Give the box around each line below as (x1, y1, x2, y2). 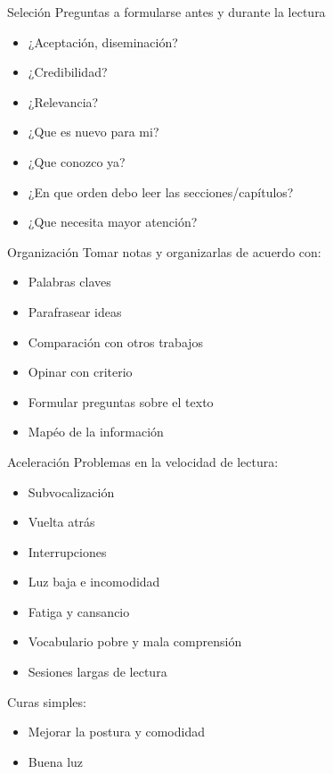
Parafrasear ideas (28, 302, 122, 320)
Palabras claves (28, 272, 111, 291)
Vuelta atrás (28, 512, 95, 531)
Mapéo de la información (28, 422, 164, 441)
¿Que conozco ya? (28, 152, 126, 171)
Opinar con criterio (28, 362, 133, 381)
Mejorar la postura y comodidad (28, 722, 205, 741)
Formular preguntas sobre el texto (28, 392, 214, 411)
